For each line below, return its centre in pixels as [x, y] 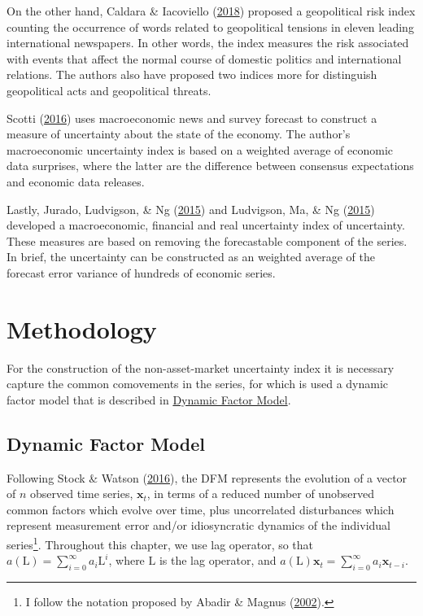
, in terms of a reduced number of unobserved [260, 494]
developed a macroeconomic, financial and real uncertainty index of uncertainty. [206, 225]
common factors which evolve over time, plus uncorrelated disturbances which [201, 509]
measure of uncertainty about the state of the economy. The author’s [179, 134]
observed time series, [82, 494]
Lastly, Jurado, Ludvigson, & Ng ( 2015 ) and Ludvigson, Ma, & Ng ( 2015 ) [191, 209]
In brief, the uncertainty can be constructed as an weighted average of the [191, 257]
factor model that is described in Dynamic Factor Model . [149, 399]
